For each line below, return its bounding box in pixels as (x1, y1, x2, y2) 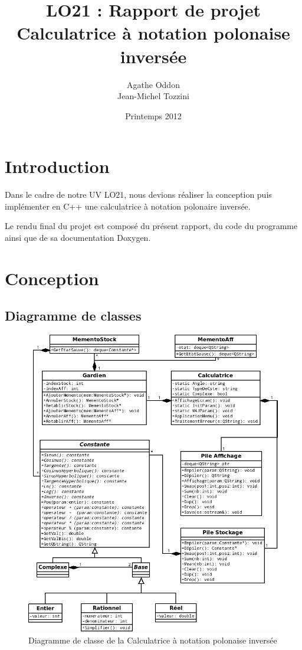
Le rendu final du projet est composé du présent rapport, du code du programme (5, 220, 298, 232)
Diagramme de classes (5, 306, 142, 325)
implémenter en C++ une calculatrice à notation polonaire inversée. (5, 200, 251, 212)
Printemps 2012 (125, 109, 182, 122)
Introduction (5, 154, 110, 178)
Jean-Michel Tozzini (117, 90, 189, 102)
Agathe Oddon (127, 78, 180, 90)
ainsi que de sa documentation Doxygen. (5, 231, 151, 243)
